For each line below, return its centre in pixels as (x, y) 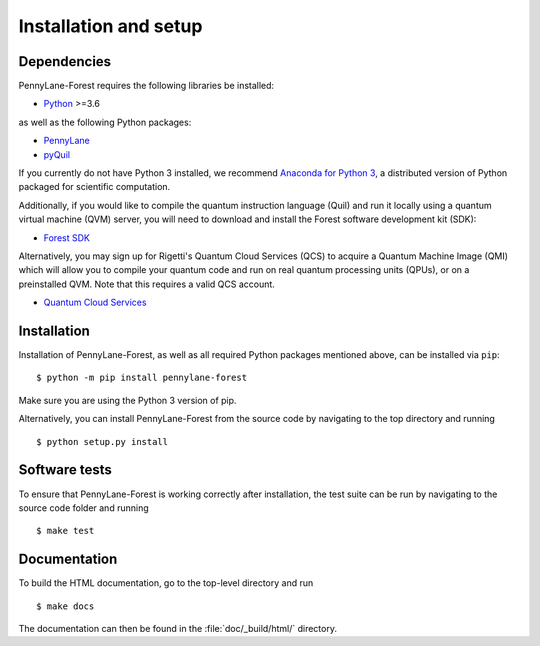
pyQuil (56, 154)
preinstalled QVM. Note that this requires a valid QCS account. (146, 284)
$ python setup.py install (102, 441)
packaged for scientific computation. (94, 187)
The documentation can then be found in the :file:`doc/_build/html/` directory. (177, 628)
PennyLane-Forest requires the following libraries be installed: (146, 86)
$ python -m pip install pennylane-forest (142, 378)
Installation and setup (110, 26)
